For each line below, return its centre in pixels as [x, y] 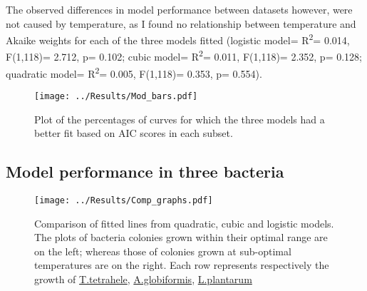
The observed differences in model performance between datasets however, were [179, 9]
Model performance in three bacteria [145, 172]
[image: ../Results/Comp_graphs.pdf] [124, 200]
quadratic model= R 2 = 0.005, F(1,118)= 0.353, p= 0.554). [134, 72]
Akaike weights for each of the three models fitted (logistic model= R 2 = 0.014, [178, 39]
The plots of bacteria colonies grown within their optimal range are [181, 237]
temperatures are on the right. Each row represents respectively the [182, 265]
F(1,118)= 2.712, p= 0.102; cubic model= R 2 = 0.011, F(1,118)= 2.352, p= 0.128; [184, 56]
